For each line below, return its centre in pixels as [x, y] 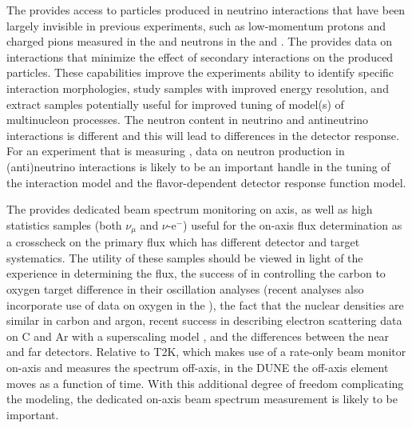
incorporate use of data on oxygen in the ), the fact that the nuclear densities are [205, 304]
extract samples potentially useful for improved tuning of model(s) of [175, 104]
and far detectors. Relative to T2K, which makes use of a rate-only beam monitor [206, 352]
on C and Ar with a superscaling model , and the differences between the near [198, 336]
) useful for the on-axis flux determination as [293, 224]
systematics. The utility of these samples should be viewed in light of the [185, 257]
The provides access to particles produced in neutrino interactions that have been [206, 10]
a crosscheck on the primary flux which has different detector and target [183, 242]
